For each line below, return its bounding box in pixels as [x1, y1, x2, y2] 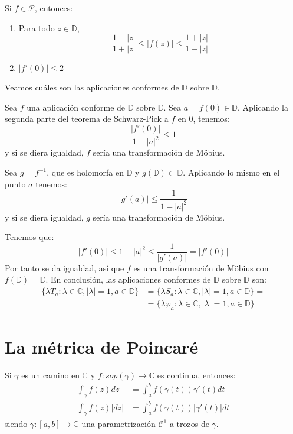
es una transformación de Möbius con [133, 261, 269, 274]
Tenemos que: [5, 231, 54, 243]
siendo [5, 417, 28, 430]
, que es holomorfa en [47, 166, 124, 179]
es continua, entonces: [157, 369, 236, 381]
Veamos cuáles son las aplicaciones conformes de [5, 81, 179, 93]
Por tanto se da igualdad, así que [5, 261, 124, 274]
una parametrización [81, 417, 156, 430]
